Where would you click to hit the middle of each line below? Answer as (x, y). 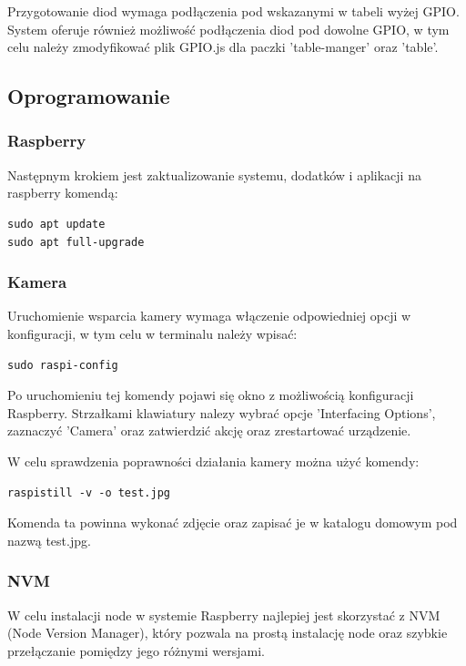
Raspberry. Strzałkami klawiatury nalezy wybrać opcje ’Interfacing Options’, (222, 412)
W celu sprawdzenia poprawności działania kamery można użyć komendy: (213, 461)
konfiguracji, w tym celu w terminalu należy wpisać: (152, 333)
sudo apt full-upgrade (76, 242)
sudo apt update (56, 224)
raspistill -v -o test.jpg (89, 492)
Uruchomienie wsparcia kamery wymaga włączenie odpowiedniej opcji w (209, 316)
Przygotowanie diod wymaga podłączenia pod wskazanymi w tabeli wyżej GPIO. (233, 11)
